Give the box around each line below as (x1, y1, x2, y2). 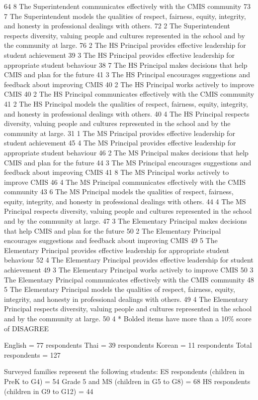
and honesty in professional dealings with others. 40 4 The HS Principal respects (4, 108, 250, 119)
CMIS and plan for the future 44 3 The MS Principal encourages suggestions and (4, 157, 252, 167)
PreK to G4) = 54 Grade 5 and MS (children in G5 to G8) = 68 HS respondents (4, 376, 251, 386)
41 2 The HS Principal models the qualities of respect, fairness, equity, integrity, (4, 98, 248, 109)
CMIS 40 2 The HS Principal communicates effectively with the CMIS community (4, 89, 255, 99)
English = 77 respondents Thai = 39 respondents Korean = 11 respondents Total (4, 340, 252, 350)
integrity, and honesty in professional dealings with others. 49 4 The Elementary (4, 293, 249, 304)
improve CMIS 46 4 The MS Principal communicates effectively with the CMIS (4, 176, 246, 187)
